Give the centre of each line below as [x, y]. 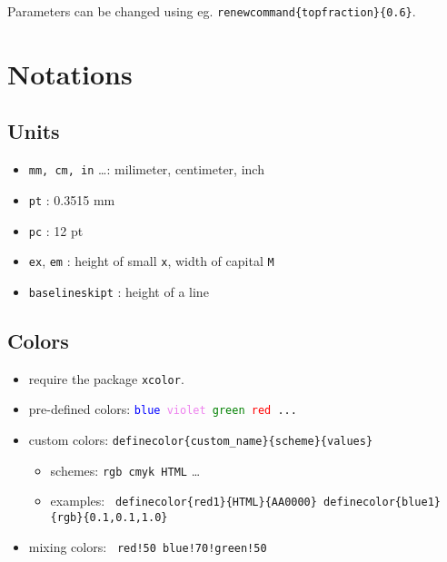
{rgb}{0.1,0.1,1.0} [109, 518]
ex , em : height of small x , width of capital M [151, 261]
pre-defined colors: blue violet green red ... [163, 409]
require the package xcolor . [106, 378]
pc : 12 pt [56, 230]
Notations [70, 73]
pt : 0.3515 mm [72, 199]
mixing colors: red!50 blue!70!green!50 [148, 546]
